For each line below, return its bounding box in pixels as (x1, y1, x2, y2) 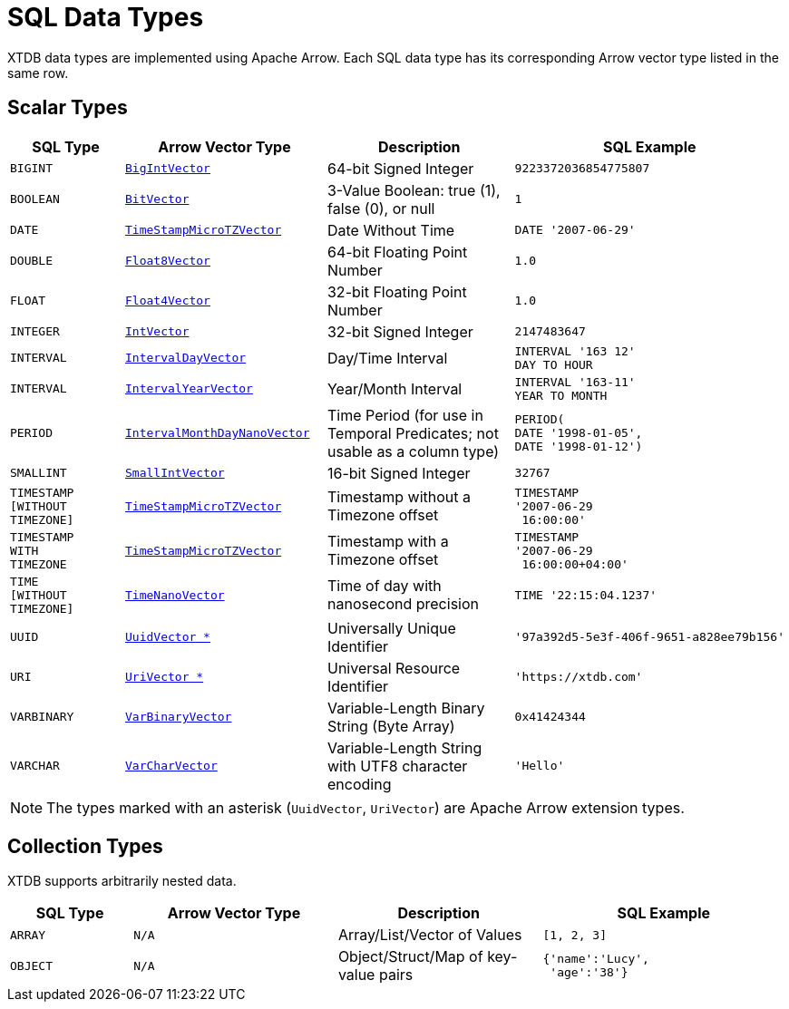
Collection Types (7, 835, 163, 859)
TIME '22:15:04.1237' (514, 587, 657, 602)
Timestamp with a (326, 532, 449, 551)
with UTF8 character (326, 756, 468, 775)
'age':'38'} (550, 965, 628, 980)
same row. (7, 64, 69, 81)
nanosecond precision (326, 595, 479, 614)
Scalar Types (7, 96, 128, 120)
